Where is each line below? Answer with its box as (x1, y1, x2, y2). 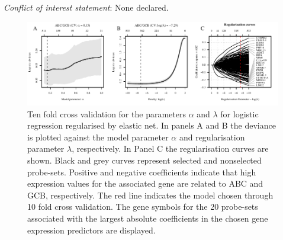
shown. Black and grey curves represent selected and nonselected (27, 154, 262, 167)
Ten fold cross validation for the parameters (27, 107, 186, 120)
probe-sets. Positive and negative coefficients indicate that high (27, 165, 256, 178)
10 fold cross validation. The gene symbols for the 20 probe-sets (27, 200, 258, 213)
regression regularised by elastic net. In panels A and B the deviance (27, 119, 276, 132)
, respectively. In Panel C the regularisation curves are (72, 142, 269, 155)
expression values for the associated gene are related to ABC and (27, 177, 263, 190)
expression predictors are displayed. (27, 223, 156, 236)
